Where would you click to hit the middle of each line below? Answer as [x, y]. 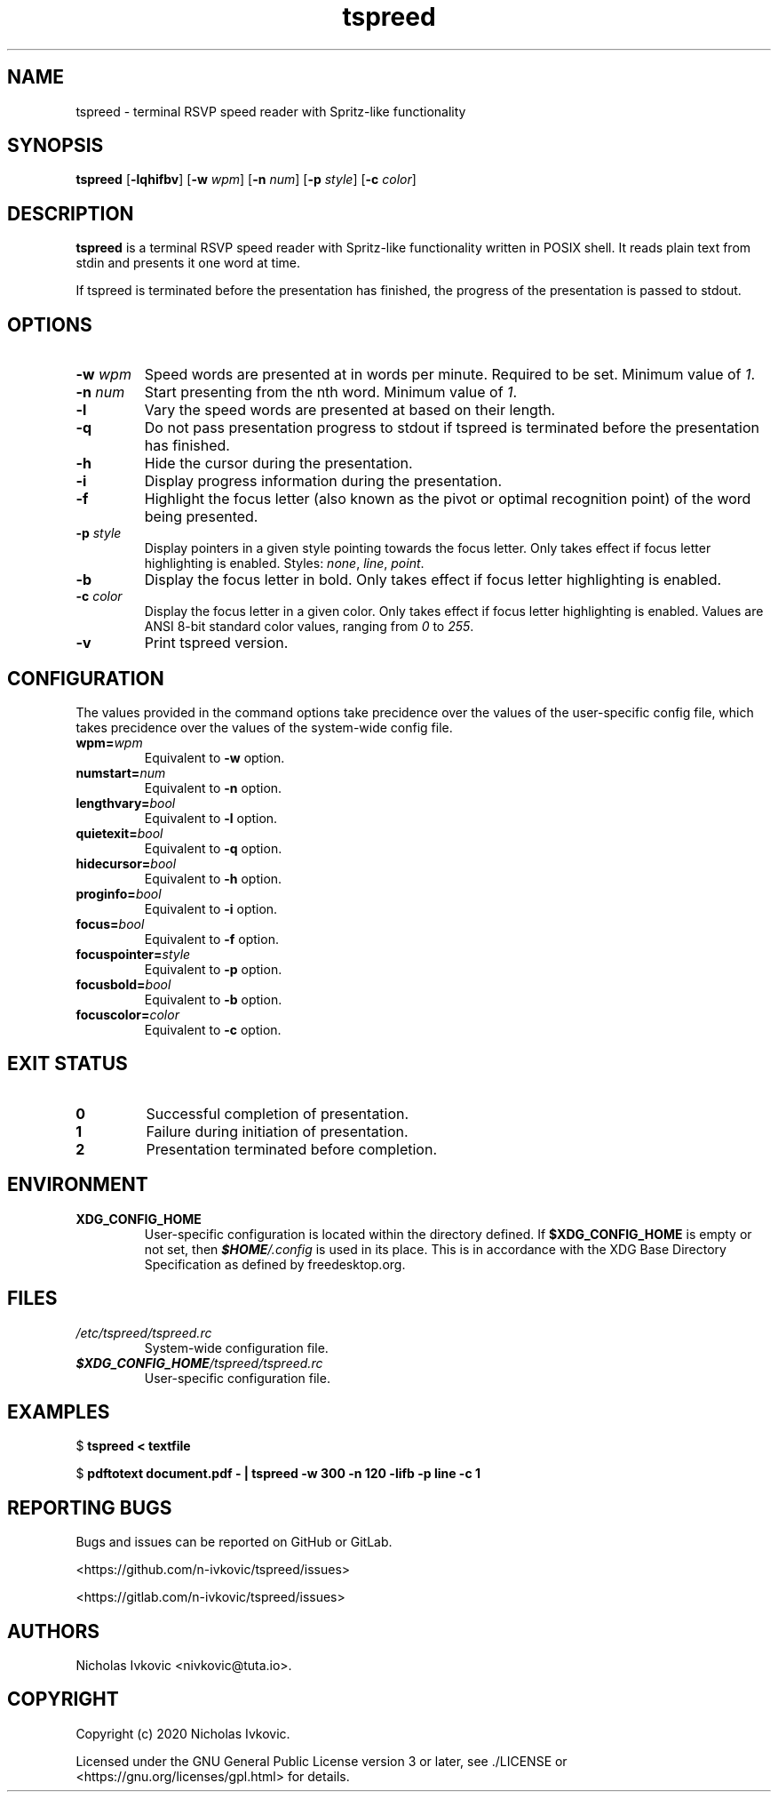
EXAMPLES [59, 1411]
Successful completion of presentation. [278, 1113]
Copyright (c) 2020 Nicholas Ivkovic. [183, 1733]
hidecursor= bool [126, 863]
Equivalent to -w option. [214, 757]
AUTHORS [54, 1631]
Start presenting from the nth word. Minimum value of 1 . [331, 392]
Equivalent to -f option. [211, 939]
